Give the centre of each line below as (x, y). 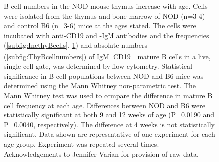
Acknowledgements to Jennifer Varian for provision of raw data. (102, 153)
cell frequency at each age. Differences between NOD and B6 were (105, 105)
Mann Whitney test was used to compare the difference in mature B (108, 95)
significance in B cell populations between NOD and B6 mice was (104, 76)
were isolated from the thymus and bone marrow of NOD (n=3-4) (105, 16)
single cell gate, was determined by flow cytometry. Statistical (98, 66)
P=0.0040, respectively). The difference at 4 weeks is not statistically (109, 124)
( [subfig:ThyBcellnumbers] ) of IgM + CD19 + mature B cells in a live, (107, 55)
